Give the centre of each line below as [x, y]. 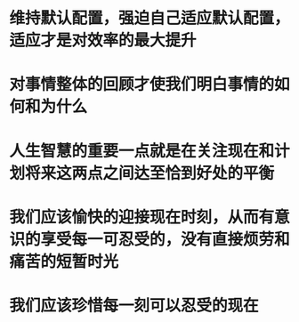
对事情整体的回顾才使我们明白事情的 [142, 85]
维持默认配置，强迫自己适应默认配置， [150, 18]
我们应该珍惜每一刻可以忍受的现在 [134, 306]
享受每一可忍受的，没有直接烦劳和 [166, 239]
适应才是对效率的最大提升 [103, 40]
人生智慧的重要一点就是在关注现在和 [142, 151]
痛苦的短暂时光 [64, 261]
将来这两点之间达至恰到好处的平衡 [150, 173]
